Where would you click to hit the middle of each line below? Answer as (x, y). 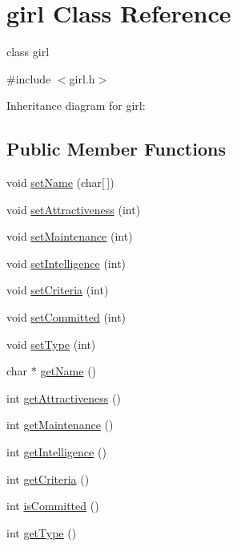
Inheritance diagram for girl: (76, 105)
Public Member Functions (116, 149)
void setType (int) (51, 344)
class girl (28, 52)
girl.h (82, 78)
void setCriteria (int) (58, 290)
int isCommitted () (53, 506)
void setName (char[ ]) (60, 182)
